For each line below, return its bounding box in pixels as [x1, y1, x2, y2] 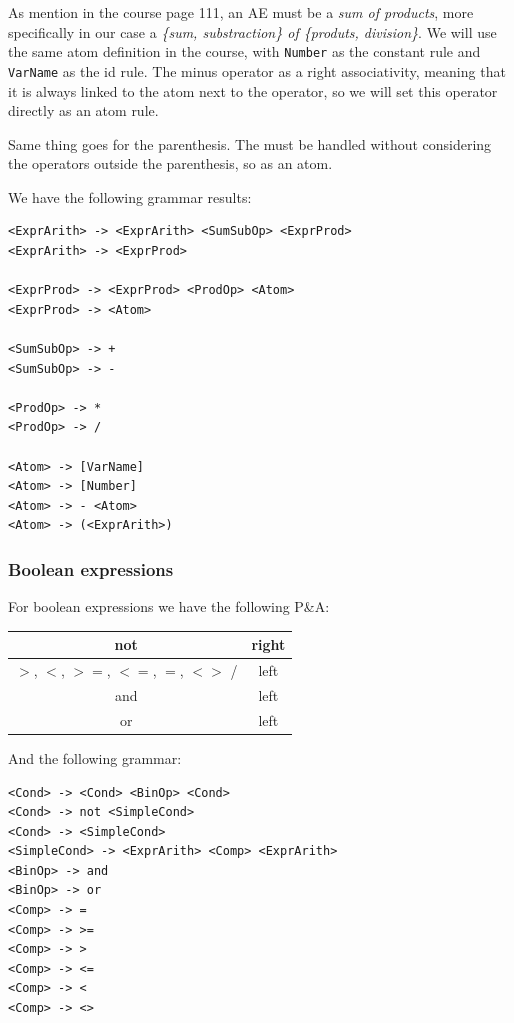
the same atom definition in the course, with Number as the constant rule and [8, 41, 481, 62]
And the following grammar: [8, 747, 182, 768]
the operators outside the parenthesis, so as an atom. [8, 153, 333, 174]
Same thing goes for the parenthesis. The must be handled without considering [8, 133, 492, 154]
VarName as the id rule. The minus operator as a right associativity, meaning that [8, 60, 506, 81]
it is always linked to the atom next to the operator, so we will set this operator [8, 80, 498, 101]
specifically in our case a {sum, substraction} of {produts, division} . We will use [8, 21, 497, 42]
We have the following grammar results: [8, 186, 252, 207]
